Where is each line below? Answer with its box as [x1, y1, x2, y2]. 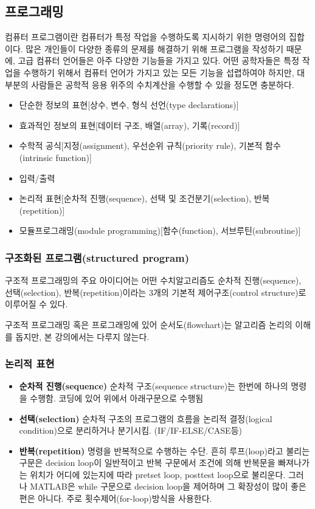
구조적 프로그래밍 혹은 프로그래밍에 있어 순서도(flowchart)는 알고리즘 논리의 [5, 318, 292, 330]
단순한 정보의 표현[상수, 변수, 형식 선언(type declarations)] [19, 98, 239, 111]
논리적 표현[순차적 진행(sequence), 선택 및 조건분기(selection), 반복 [19, 192, 270, 205]
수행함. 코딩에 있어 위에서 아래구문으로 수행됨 [30, 391, 204, 404]
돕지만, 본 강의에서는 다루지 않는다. [15, 330, 150, 343]
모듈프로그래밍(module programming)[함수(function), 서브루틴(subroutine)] [19, 224, 301, 237]
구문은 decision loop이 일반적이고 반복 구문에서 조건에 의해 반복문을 [19, 456, 275, 469]
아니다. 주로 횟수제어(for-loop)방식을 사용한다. [38, 492, 212, 505]
